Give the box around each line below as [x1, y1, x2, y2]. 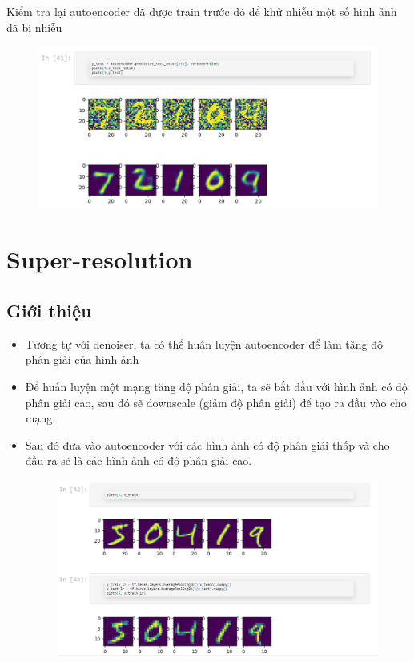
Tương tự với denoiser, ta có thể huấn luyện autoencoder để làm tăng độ [25, 335, 384, 352]
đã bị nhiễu [6, 18, 62, 35]
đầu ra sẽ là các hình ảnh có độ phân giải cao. [25, 452, 252, 469]
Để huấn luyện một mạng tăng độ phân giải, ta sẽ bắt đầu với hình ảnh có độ [25, 378, 408, 395]
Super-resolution [6, 243, 193, 276]
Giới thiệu [6, 298, 92, 323]
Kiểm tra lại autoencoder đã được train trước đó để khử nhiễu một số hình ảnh [6, 3, 397, 19]
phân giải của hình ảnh [25, 351, 139, 368]
